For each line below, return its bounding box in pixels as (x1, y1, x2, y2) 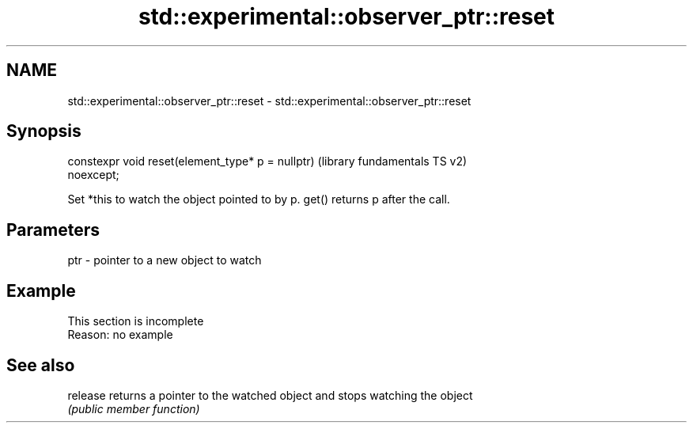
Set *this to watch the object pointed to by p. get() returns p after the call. (67, 192, 450, 207)
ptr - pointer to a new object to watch (67, 253, 262, 268)
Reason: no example (67, 328, 173, 342)
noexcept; (67, 168, 119, 182)
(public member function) (67, 401, 200, 416)
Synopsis (6, 121, 81, 142)
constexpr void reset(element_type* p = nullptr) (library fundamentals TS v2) (67, 154, 468, 169)
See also (6, 355, 75, 375)
